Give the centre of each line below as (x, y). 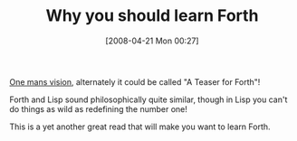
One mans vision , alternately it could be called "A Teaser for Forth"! (135, 81)
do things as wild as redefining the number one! (98, 108)
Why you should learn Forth (152, 16)
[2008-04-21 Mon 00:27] (152, 41)
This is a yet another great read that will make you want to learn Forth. (140, 127)
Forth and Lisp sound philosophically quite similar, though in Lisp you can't (148, 99)
